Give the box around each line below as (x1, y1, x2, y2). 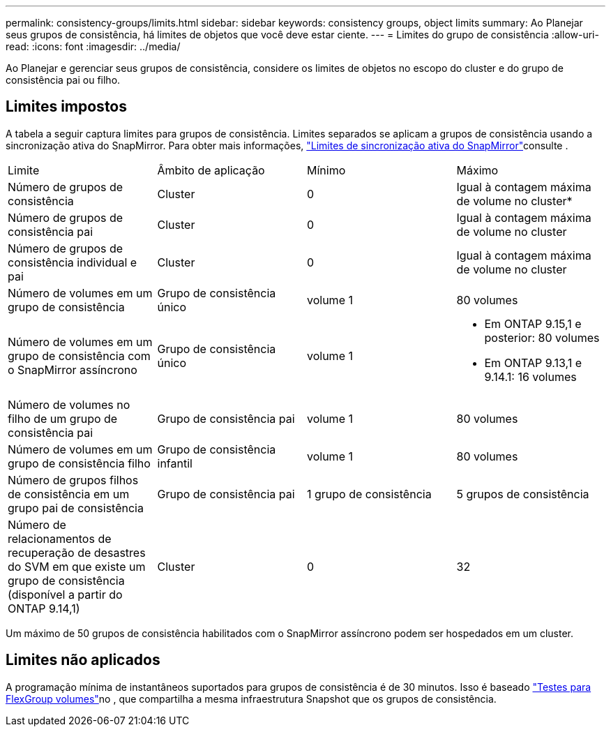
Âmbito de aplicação (157, 163, 265, 177)
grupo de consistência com (8, 348, 151, 363)
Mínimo (307, 163, 346, 177)
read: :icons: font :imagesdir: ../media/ (6, 40, 181, 52)
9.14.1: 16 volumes (484, 369, 577, 384)
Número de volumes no (8, 397, 130, 412)
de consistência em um (8, 486, 130, 501)
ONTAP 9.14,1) (8, 601, 80, 615)
